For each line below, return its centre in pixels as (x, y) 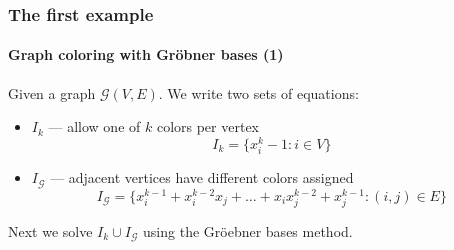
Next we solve (50, 230)
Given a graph (52, 92)
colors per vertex (207, 126)
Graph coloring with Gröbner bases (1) (146, 54)
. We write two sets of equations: (258, 92)
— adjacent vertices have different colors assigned (202, 177)
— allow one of (94, 126)
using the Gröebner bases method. (248, 230)
